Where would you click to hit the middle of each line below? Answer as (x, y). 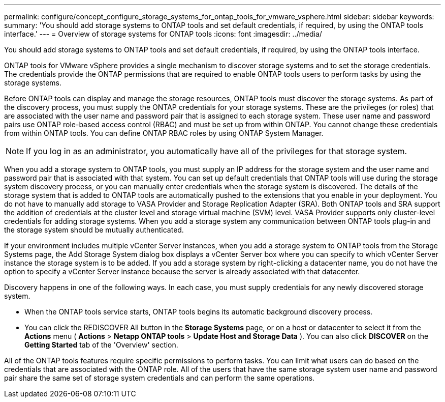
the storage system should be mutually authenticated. (94, 230)
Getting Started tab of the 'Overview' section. (101, 345)
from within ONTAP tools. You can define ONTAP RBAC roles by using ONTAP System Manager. (164, 133)
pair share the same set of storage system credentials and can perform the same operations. (160, 378)
